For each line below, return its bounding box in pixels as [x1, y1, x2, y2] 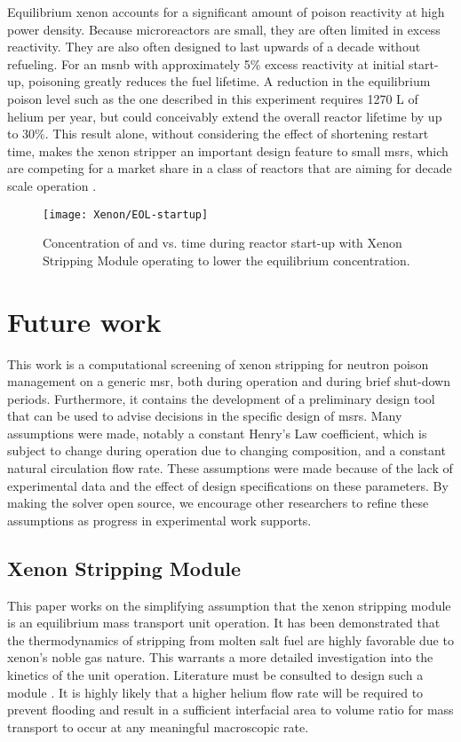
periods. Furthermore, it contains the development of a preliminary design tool [7, 389, 435, 407]
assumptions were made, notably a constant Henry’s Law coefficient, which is [7, 423, 427, 442]
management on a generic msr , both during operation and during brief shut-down [7, 372, 451, 391]
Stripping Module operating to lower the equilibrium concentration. [43, 250, 410, 269]
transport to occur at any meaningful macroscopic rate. [7, 717, 309, 736]
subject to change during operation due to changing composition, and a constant [7, 441, 446, 460]
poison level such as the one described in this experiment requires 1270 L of [7, 89, 418, 107]
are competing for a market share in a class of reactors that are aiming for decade [7, 159, 452, 178]
